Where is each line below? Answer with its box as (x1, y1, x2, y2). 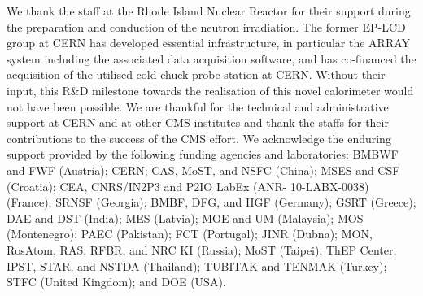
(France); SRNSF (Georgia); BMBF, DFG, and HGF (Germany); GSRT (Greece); (7, 194, 416, 211)
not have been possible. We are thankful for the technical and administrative (7, 98, 389, 115)
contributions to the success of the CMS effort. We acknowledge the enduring (7, 129, 391, 146)
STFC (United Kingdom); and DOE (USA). (7, 273, 226, 290)
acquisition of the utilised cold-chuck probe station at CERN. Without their (7, 66, 386, 83)
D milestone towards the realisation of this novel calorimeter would (79, 81, 414, 98)
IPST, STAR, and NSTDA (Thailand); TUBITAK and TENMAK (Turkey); (7, 257, 387, 274)
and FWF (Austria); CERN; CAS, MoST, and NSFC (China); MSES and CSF (7, 161, 400, 178)
